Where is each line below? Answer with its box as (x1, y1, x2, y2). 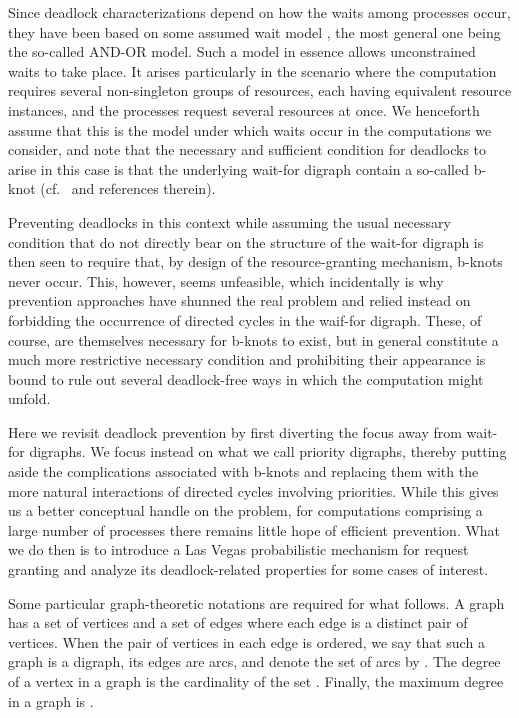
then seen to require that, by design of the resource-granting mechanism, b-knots (8, 251, 503, 272)
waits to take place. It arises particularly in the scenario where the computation (8, 60, 497, 81)
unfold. (8, 388, 51, 409)
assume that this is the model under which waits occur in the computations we (8, 119, 492, 140)
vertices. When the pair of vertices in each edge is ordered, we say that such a (8, 631, 485, 652)
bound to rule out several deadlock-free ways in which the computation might (8, 368, 484, 389)
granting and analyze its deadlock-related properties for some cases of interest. (8, 559, 489, 580)
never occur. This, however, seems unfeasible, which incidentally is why (8, 270, 444, 291)
